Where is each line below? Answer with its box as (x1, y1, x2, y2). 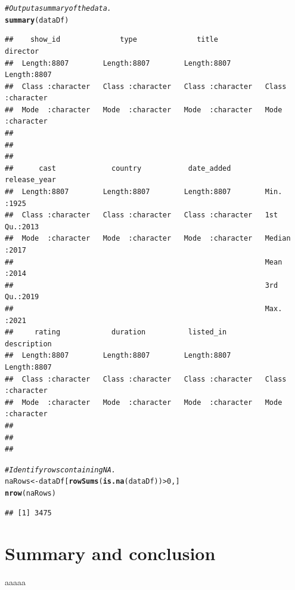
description (5, 339, 52, 348)
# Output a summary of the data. (5, 4, 112, 13)
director (5, 47, 39, 56)
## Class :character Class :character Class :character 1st (5, 211, 278, 220)
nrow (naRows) (5, 489, 56, 497)
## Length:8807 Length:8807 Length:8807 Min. (5, 188, 282, 196)
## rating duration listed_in (5, 328, 227, 337)
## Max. (5, 304, 282, 313)
